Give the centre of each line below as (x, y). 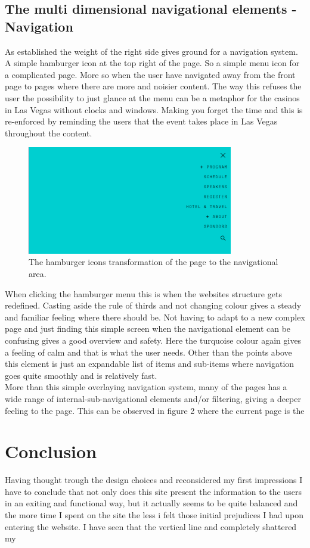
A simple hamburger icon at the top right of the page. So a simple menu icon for (152, 63)
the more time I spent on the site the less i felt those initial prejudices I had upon (154, 515)
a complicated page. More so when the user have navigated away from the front (150, 74)
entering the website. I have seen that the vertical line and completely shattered (151, 526)
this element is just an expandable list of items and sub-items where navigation (150, 364)
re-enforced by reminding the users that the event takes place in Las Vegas (141, 121)
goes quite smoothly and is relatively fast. (81, 375)
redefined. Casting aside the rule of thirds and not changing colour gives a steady (153, 305)
